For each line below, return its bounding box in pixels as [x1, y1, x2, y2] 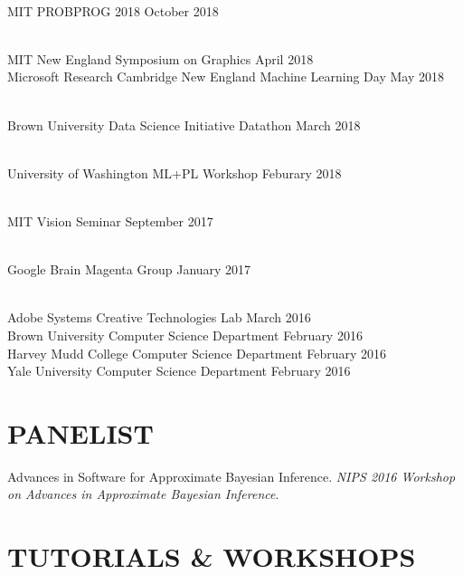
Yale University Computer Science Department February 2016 [7, 361, 351, 380]
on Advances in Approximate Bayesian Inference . [7, 484, 279, 503]
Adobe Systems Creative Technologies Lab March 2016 [7, 308, 311, 327]
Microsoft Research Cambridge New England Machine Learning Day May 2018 [7, 67, 444, 86]
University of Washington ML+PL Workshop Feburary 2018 [7, 163, 342, 182]
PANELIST [7, 414, 154, 451]
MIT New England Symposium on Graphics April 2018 [7, 49, 314, 68]
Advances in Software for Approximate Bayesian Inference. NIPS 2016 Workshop [7, 466, 456, 485]
